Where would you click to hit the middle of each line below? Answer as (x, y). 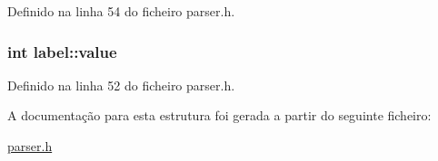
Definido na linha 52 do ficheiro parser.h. (121, 85)
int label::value (62, 51)
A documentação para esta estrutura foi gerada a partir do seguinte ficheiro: (219, 115)
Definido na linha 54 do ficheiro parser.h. (121, 11)
